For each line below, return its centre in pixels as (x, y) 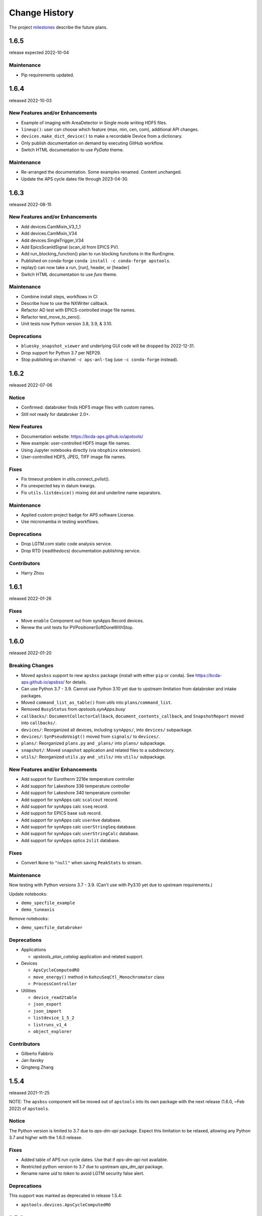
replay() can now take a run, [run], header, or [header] (75, 268)
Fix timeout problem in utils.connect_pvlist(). (65, 479)
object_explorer (53, 1031)
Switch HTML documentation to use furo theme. (69, 274)
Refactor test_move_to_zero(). (51, 317)
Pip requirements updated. (48, 75)
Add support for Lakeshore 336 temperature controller (76, 786)
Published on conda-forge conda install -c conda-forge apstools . (96, 261)
